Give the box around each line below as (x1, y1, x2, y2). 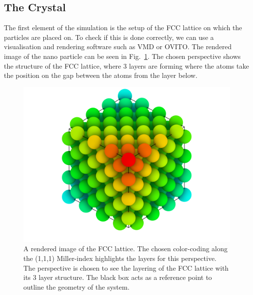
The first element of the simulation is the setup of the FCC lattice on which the (4, 22, 242, 33)
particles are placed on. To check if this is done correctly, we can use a (4, 32, 214, 42)
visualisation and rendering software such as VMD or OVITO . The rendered (4, 41, 232, 52)
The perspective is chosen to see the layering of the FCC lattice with (23, 262, 229, 273)
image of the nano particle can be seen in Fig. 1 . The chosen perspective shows (4, 51, 241, 61)
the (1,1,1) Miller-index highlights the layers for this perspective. (23, 253, 216, 263)
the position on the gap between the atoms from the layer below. (4, 70, 197, 80)
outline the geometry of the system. (23, 281, 130, 292)
